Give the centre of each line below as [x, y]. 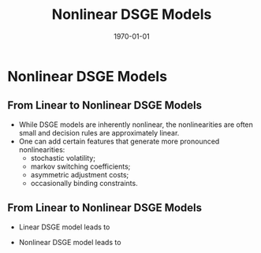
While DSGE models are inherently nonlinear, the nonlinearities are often [136, 125]
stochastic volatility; [63, 158]
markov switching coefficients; [80, 166]
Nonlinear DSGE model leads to [70, 242]
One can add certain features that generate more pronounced [119, 141]
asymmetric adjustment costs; [80, 174]
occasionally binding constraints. [84, 183]
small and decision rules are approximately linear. [99, 132]
